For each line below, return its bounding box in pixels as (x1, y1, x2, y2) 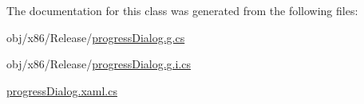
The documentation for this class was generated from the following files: (6, 2, 358, 18)
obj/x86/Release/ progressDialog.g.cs (6, 29, 185, 45)
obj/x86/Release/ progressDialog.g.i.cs (6, 56, 192, 72)
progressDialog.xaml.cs (6, 82, 117, 98)
